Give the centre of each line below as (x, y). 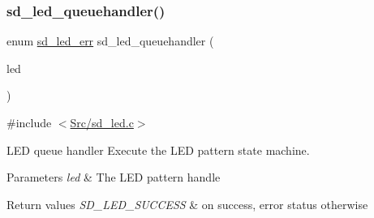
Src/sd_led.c (102, 122)
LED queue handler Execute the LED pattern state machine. (158, 150)
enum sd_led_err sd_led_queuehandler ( (110, 41)
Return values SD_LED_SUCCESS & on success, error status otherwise (187, 204)
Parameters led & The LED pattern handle (114, 177)
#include (29, 122)
